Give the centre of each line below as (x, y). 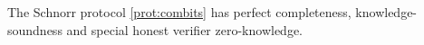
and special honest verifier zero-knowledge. (184, 29)
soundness (35, 29)
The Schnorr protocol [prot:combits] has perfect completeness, (179, 12)
